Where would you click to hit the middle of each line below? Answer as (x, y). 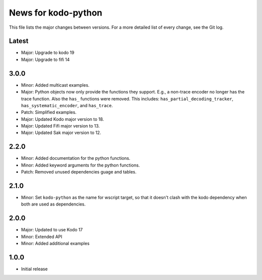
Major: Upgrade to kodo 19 (48, 53)
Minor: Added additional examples (55, 243)
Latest (19, 41)
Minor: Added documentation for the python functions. (76, 158)
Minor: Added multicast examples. (55, 85)
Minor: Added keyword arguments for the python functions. (81, 165)
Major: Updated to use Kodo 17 (52, 230)
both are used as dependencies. (53, 204)
